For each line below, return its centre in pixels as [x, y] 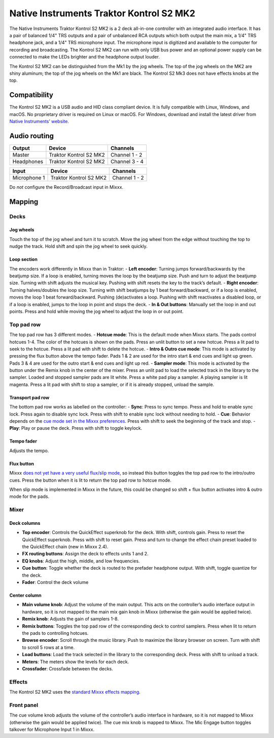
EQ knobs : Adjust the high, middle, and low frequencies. [81, 561]
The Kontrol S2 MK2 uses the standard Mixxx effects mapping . [75, 692]
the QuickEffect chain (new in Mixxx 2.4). [65, 547]
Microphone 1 [29, 178]
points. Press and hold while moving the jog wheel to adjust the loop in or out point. [96, 311]
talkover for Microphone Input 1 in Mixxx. [52, 729]
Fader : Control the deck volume [55, 582]
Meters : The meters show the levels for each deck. [76, 662]
